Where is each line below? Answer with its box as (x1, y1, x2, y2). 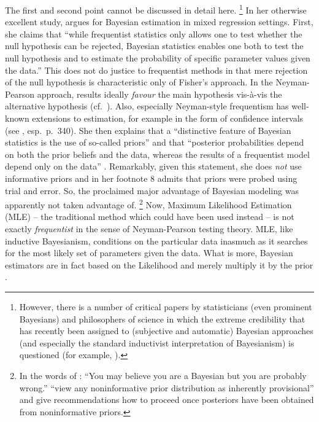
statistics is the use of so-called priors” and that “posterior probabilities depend (5, 136, 304, 149)
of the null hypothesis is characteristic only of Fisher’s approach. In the (5, 76, 273, 88)
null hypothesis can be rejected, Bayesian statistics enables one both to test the (5, 39, 304, 52)
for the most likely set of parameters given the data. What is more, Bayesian (5, 246, 293, 259)
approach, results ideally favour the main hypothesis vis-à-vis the (37, 87, 282, 100)
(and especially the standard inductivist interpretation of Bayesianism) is (19, 336, 294, 349)
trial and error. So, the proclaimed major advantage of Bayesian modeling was (5, 184, 299, 197)
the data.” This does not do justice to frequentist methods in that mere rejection (5, 63, 308, 76)
